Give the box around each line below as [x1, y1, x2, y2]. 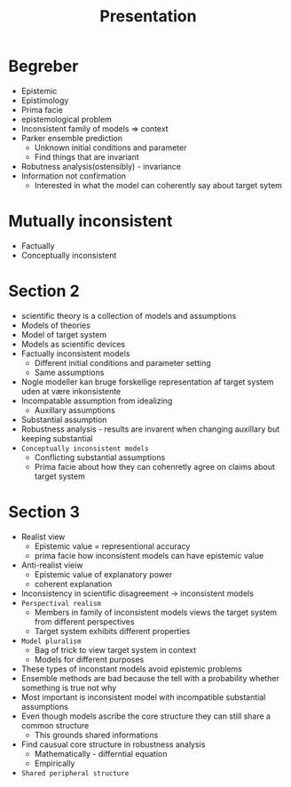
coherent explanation [34, 578, 113, 589]
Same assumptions [34, 367, 105, 378]
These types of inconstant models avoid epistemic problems [20, 664, 243, 674]
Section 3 [8, 502, 81, 521]
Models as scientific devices [20, 338, 126, 349]
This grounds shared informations [34, 729, 159, 740]
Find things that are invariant [34, 151, 139, 162]
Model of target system [20, 329, 107, 339]
